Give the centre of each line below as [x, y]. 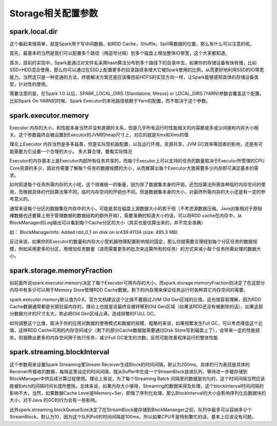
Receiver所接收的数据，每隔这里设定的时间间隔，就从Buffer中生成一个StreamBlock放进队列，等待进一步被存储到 [128, 371]
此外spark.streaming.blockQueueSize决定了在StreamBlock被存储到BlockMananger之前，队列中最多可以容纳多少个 [131, 410]
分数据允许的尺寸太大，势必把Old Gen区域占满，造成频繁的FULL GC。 [84, 314]
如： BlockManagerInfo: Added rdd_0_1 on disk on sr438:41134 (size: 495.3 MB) [94, 232]
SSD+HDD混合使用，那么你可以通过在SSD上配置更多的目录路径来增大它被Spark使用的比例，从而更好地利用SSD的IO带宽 [137, 70]
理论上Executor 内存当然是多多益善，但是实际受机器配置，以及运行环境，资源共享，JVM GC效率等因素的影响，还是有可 [136, 144]
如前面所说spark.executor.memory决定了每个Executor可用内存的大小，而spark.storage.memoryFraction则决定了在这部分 [137, 282]
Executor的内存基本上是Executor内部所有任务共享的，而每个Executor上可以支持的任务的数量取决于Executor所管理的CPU [137, 161]
